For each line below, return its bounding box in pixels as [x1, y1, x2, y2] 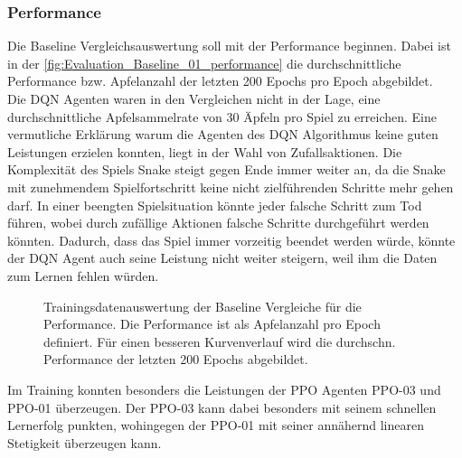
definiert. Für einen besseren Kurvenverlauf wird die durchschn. [43, 332, 396, 351]
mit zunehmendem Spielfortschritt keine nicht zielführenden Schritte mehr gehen [7, 177, 454, 196]
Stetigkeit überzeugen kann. [7, 433, 162, 452]
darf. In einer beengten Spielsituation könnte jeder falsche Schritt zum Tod [7, 195, 422, 214]
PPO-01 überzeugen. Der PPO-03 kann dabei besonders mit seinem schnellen [7, 397, 437, 416]
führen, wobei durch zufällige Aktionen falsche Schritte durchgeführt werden [7, 213, 429, 232]
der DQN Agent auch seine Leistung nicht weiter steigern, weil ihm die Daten [7, 248, 438, 267]
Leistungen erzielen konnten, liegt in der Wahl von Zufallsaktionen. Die [7, 142, 402, 161]
